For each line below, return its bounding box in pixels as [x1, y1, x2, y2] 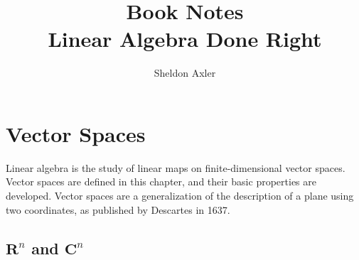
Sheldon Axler [154, 65, 216, 80]
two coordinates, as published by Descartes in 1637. [6, 202, 230, 217]
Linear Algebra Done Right [48, 24, 322, 53]
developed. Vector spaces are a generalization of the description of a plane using [6, 188, 354, 203]
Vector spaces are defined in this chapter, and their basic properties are [6, 174, 316, 189]
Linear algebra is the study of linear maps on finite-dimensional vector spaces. [6, 160, 345, 175]
